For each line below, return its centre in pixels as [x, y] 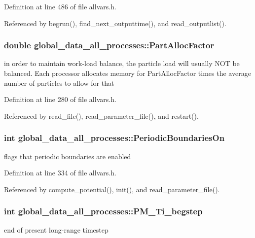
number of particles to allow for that [59, 83]
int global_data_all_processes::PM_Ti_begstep [103, 211]
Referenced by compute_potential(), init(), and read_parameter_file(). [112, 189]
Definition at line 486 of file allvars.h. [60, 6]
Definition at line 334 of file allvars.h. [60, 173]
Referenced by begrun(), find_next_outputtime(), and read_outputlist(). [115, 23]
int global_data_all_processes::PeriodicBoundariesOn [114, 138]
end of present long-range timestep [56, 229]
